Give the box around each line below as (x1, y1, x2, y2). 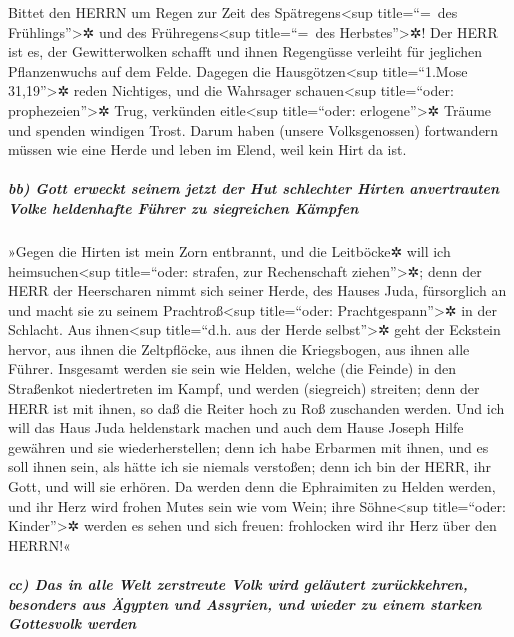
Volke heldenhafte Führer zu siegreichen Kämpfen (8, 197, 359, 218)
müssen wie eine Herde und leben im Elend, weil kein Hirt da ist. (8, 139, 407, 160)
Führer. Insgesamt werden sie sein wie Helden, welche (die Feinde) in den (8, 358, 457, 379)
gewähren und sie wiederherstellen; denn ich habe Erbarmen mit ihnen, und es (8, 436, 489, 457)
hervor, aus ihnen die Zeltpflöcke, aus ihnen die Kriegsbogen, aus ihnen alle (8, 338, 470, 359)
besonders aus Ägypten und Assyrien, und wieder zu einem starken (8, 593, 482, 614)
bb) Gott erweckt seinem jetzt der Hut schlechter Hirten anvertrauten (8, 178, 500, 199)
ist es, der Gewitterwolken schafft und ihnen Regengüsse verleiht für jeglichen (8, 41, 483, 62)
